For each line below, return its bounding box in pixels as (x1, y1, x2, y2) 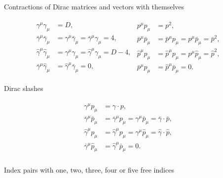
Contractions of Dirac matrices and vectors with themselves (4, 1, 185, 11)
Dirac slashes (4, 83, 43, 93)
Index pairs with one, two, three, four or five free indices (4, 165, 174, 175)
